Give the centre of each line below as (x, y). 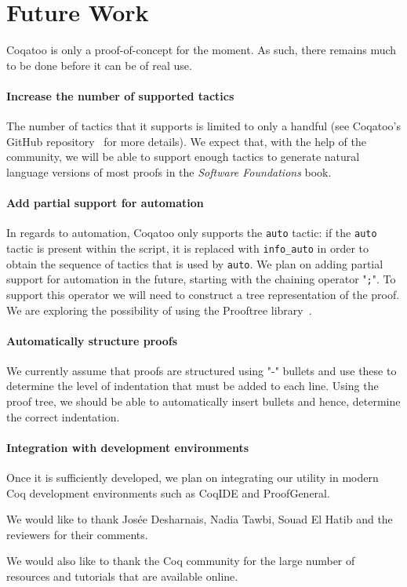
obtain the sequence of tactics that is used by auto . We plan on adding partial (195, 263)
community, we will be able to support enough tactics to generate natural (183, 157)
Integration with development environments (127, 447)
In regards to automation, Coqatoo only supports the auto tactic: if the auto (192, 233)
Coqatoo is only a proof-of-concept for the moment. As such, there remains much (202, 50)
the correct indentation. (63, 416)
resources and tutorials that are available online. (122, 576)
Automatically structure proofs (92, 340)
